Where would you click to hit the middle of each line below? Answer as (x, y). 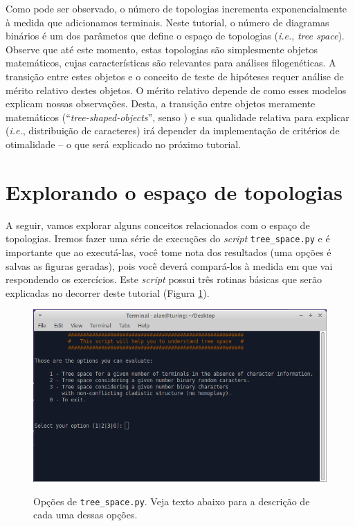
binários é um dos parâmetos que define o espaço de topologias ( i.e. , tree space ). (175, 36)
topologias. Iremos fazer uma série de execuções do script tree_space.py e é (168, 238)
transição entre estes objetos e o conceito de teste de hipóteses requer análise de (175, 76)
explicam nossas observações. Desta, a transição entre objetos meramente (161, 103)
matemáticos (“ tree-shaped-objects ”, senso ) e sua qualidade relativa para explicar (177, 117)
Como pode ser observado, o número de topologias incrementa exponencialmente (176, 8)
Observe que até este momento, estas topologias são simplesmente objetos (162, 49)
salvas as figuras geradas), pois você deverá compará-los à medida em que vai (169, 265)
